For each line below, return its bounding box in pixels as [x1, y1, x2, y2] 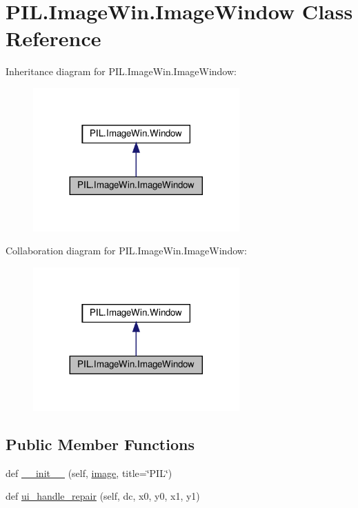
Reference [6, 24, 101, 52]
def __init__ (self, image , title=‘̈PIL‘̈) [6, 465, 172, 480]
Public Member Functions [6, 433, 195, 454]
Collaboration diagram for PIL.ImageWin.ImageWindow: [6, 243, 247, 258]
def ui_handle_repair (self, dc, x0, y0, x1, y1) [6, 489, 200, 503]
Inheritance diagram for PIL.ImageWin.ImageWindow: [6, 64, 237, 79]
